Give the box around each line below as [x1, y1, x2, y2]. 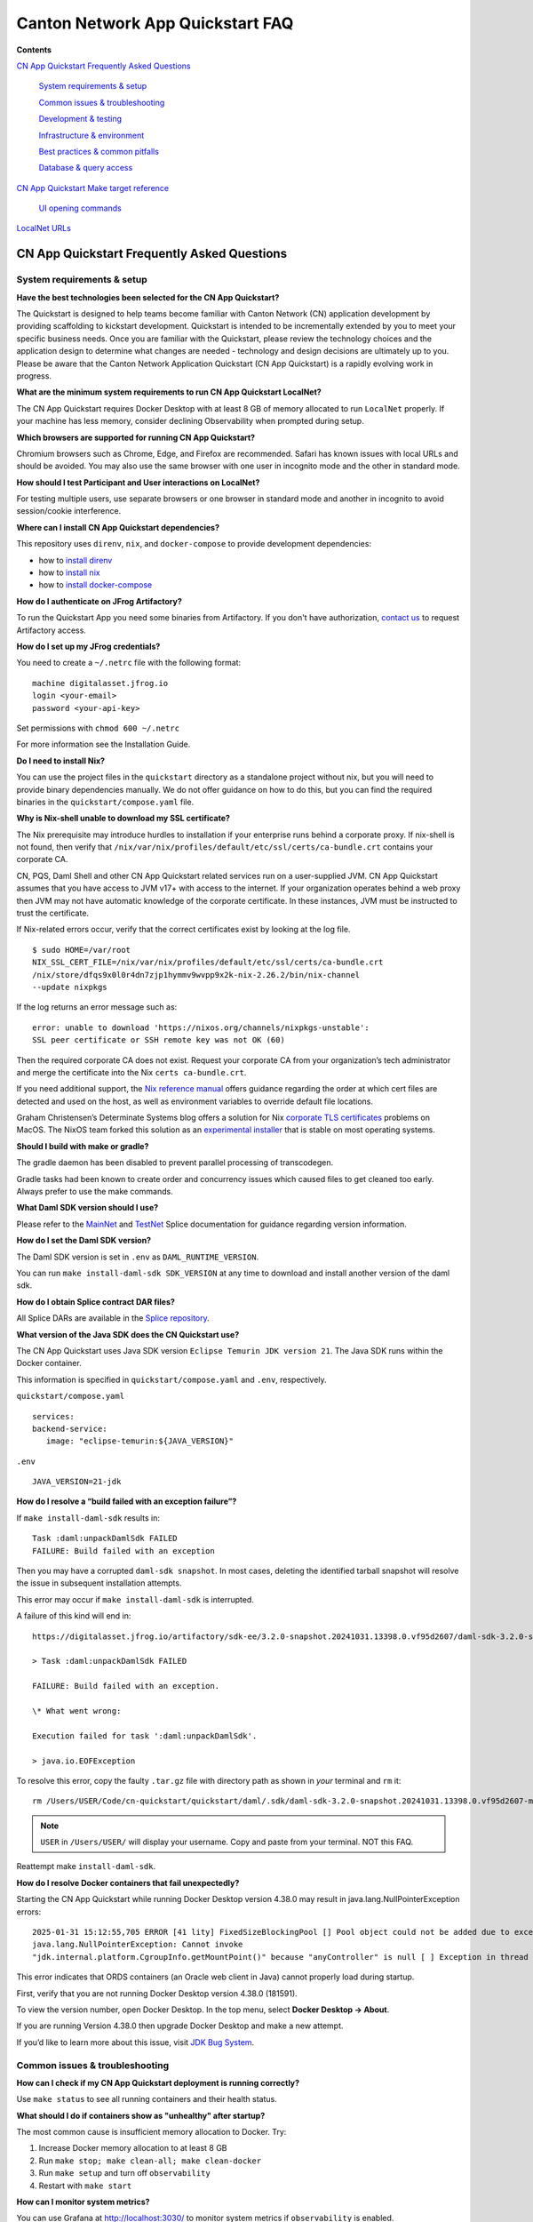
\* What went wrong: [32, 1706, 122, 1715]
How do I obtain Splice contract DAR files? [16, 1296, 175, 1307]
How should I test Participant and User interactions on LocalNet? [16, 476, 260, 488]
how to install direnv [38, 555, 113, 565]
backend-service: [32, 1423, 107, 1434]
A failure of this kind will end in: [16, 1611, 131, 1621]
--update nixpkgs [32, 982, 107, 992]
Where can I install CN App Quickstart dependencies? [16, 522, 220, 532]
